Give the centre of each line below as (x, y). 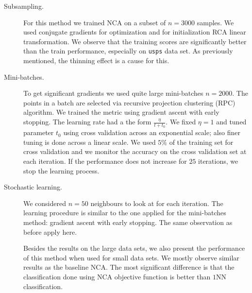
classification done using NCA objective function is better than (117, 276)
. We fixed (181, 121)
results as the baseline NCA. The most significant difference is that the (129, 267)
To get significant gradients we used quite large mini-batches (113, 93)
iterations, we (218, 161)
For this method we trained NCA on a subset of (95, 22)
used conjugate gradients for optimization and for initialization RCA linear (135, 32)
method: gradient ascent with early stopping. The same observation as (128, 222)
